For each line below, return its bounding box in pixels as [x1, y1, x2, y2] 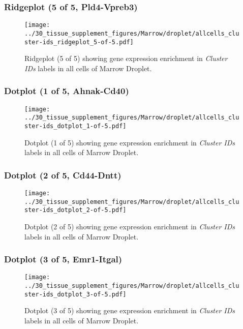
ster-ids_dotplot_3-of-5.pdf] [24, 290, 127, 298]
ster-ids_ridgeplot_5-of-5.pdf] [24, 38, 134, 46]
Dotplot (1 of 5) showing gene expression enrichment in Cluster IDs [24, 137, 235, 147]
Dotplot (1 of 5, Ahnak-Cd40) [4, 84, 129, 97]
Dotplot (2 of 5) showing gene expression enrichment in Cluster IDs [24, 221, 235, 231]
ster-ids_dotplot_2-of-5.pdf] [24, 206, 127, 214]
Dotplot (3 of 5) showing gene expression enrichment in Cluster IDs [24, 305, 235, 316]
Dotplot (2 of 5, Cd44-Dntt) [4, 168, 121, 181]
